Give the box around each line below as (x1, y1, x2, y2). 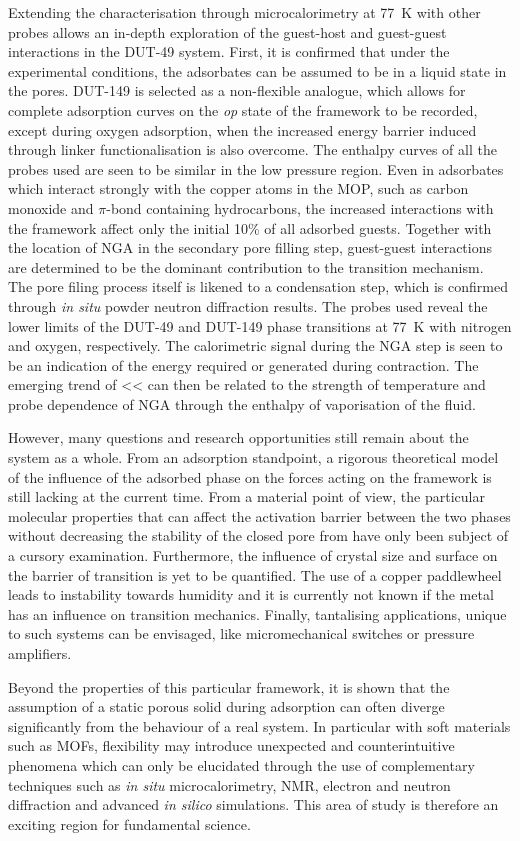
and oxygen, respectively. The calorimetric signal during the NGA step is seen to (8, 335, 503, 356)
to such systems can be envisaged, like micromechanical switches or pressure (8, 623, 475, 644)
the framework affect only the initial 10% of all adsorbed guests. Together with (8, 217, 492, 238)
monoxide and (8, 197, 94, 218)
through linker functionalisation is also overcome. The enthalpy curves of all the (8, 139, 497, 160)
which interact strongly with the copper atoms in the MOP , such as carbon (8, 178, 469, 199)
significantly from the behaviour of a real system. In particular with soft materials (8, 715, 511, 736)
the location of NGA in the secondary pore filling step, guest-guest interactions (8, 237, 493, 258)
